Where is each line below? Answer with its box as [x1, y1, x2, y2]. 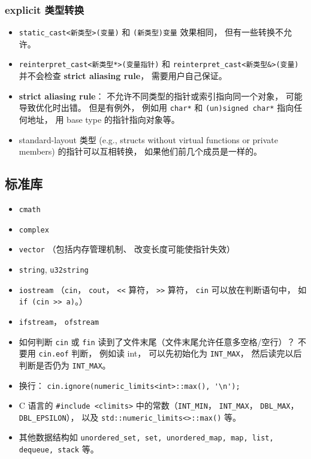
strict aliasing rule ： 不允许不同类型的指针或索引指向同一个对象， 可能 [19, 89, 303, 102]
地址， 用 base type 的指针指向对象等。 [27, 113, 180, 125]
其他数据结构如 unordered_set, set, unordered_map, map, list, [19, 431, 274, 443]
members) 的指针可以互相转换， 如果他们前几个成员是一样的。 [19, 145, 262, 158]
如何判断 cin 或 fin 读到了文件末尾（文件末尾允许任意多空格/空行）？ [19, 335, 295, 348]
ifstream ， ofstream [19, 315, 99, 327]
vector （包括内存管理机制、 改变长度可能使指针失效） [19, 243, 235, 255]
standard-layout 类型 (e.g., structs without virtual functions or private [19, 133, 279, 146]
